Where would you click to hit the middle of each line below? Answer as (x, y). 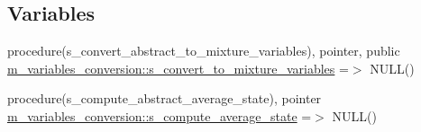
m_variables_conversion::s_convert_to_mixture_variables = (178, 68)
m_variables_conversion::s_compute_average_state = (160, 115)
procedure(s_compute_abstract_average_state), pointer (165, 98)
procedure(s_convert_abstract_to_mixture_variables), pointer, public (204, 51)
